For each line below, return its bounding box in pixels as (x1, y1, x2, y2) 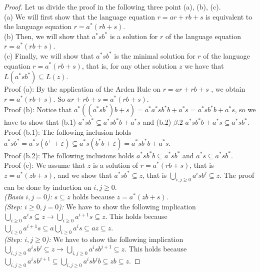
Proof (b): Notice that (4, 104, 72, 115)
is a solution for (109, 31, 158, 41)
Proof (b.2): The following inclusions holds (4, 150, 134, 160)
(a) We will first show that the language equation (4, 11, 155, 22)
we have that (184, 60, 224, 71)
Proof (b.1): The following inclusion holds (4, 126, 131, 137)
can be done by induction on (4, 181, 91, 192)
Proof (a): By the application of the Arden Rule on (4, 84, 160, 94)
